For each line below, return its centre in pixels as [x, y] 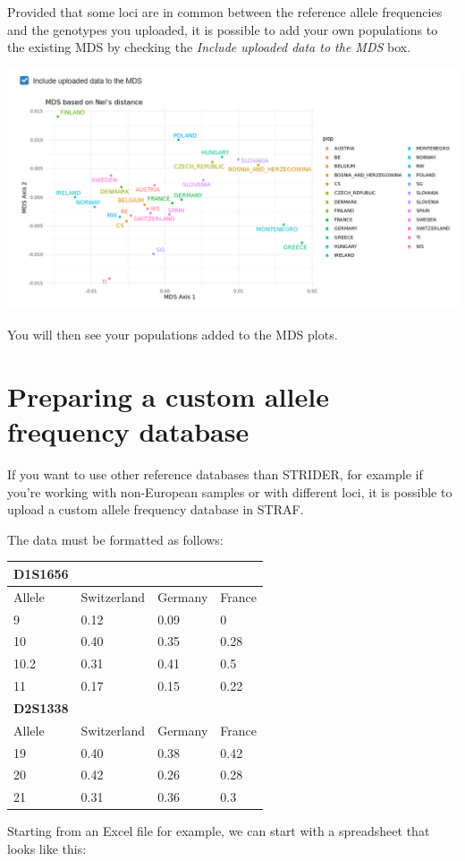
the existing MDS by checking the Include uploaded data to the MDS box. [209, 47]
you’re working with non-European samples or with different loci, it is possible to [230, 491]
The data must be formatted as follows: [115, 539]
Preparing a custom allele [168, 396]
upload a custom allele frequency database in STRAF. [156, 509]
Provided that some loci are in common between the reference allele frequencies [225, 12]
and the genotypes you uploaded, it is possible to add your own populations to [223, 29]
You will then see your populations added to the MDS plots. [173, 335]
